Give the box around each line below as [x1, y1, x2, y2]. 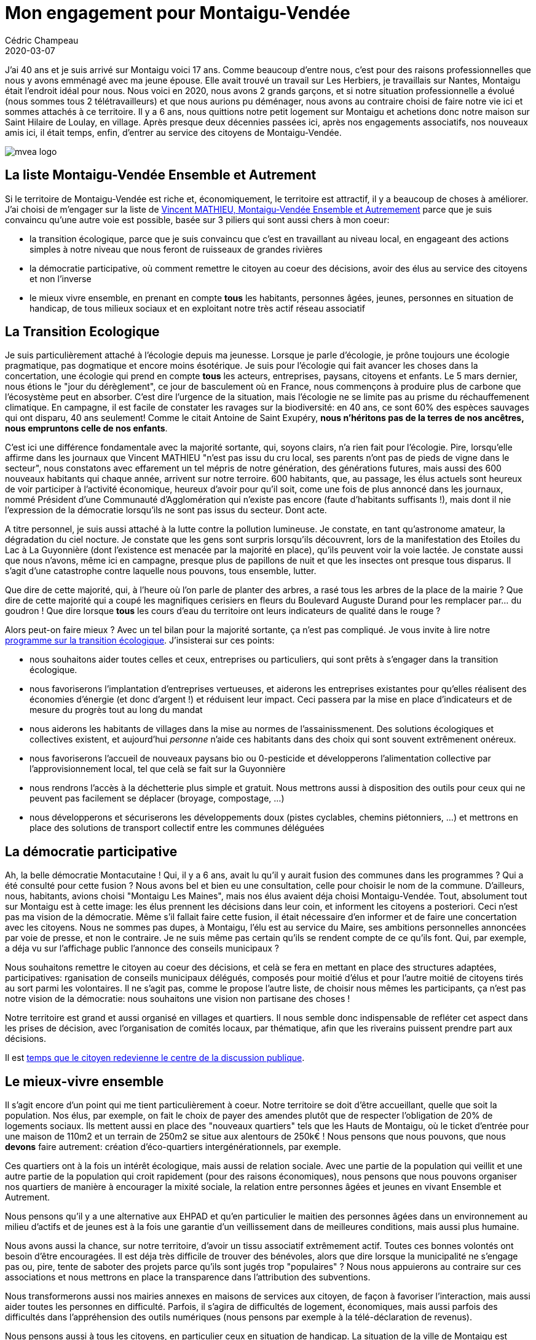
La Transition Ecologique [5, 324, 160, 340]
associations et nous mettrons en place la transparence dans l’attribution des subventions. [5, 1272, 371, 1283]
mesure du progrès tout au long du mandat [30, 704, 203, 715]
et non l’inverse [30, 273, 92, 284]
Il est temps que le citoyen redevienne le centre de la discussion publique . [5, 1052, 305, 1063]
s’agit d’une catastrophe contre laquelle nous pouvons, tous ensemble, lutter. [5, 566, 317, 577]
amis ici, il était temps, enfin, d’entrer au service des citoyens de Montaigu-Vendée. [5, 127, 342, 138]
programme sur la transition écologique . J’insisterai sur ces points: [5, 635, 275, 646]
